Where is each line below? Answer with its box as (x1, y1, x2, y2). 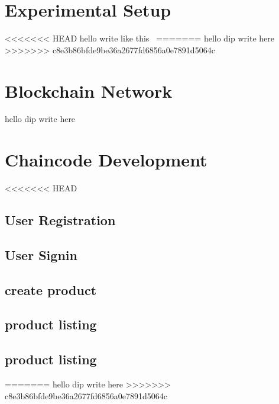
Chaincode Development (5, 148, 207, 172)
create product (5, 280, 97, 299)
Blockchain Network (5, 78, 173, 102)
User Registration (5, 211, 116, 229)
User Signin (5, 245, 77, 264)
